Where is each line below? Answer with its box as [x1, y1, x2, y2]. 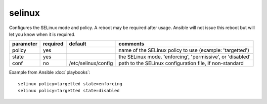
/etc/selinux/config [69, 60, 113, 67]
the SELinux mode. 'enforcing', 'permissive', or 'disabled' [118, 53, 251, 60]
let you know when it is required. [9, 31, 76, 37]
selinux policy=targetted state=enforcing [18, 81, 123, 86]
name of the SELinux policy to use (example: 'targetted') [118, 47, 250, 54]
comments [118, 40, 144, 47]
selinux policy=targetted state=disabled [18, 88, 120, 94]
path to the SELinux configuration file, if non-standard [118, 60, 244, 67]
